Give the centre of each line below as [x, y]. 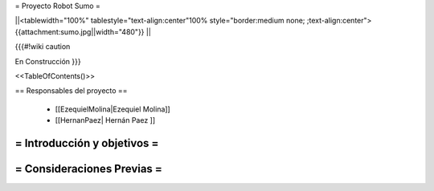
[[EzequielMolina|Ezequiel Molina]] [113, 109]
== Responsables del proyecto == [71, 91]
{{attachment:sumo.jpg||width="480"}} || [83, 31]
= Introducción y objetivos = [87, 143]
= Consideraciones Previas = [88, 169]
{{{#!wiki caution [43, 47]
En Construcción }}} [48, 61]
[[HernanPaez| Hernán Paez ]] [105, 120]
